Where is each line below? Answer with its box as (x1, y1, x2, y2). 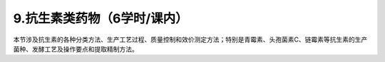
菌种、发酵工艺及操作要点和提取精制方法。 (13, 44, 138, 53)
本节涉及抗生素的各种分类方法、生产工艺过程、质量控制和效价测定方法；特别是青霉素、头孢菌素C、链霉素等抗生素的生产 (13, 35, 368, 44)
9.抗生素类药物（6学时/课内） (13, 11, 188, 26)
